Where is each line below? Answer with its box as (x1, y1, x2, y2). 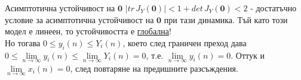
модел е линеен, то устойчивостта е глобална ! (5, 25, 171, 37)
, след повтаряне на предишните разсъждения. (70, 62, 238, 74)
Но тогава (5, 36, 41, 49)
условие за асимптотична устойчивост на (5, 13, 154, 25)
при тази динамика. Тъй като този (164, 13, 288, 25)
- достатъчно (250, 2, 297, 14)
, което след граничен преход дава (122, 36, 247, 49)
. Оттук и (231, 49, 265, 61)
